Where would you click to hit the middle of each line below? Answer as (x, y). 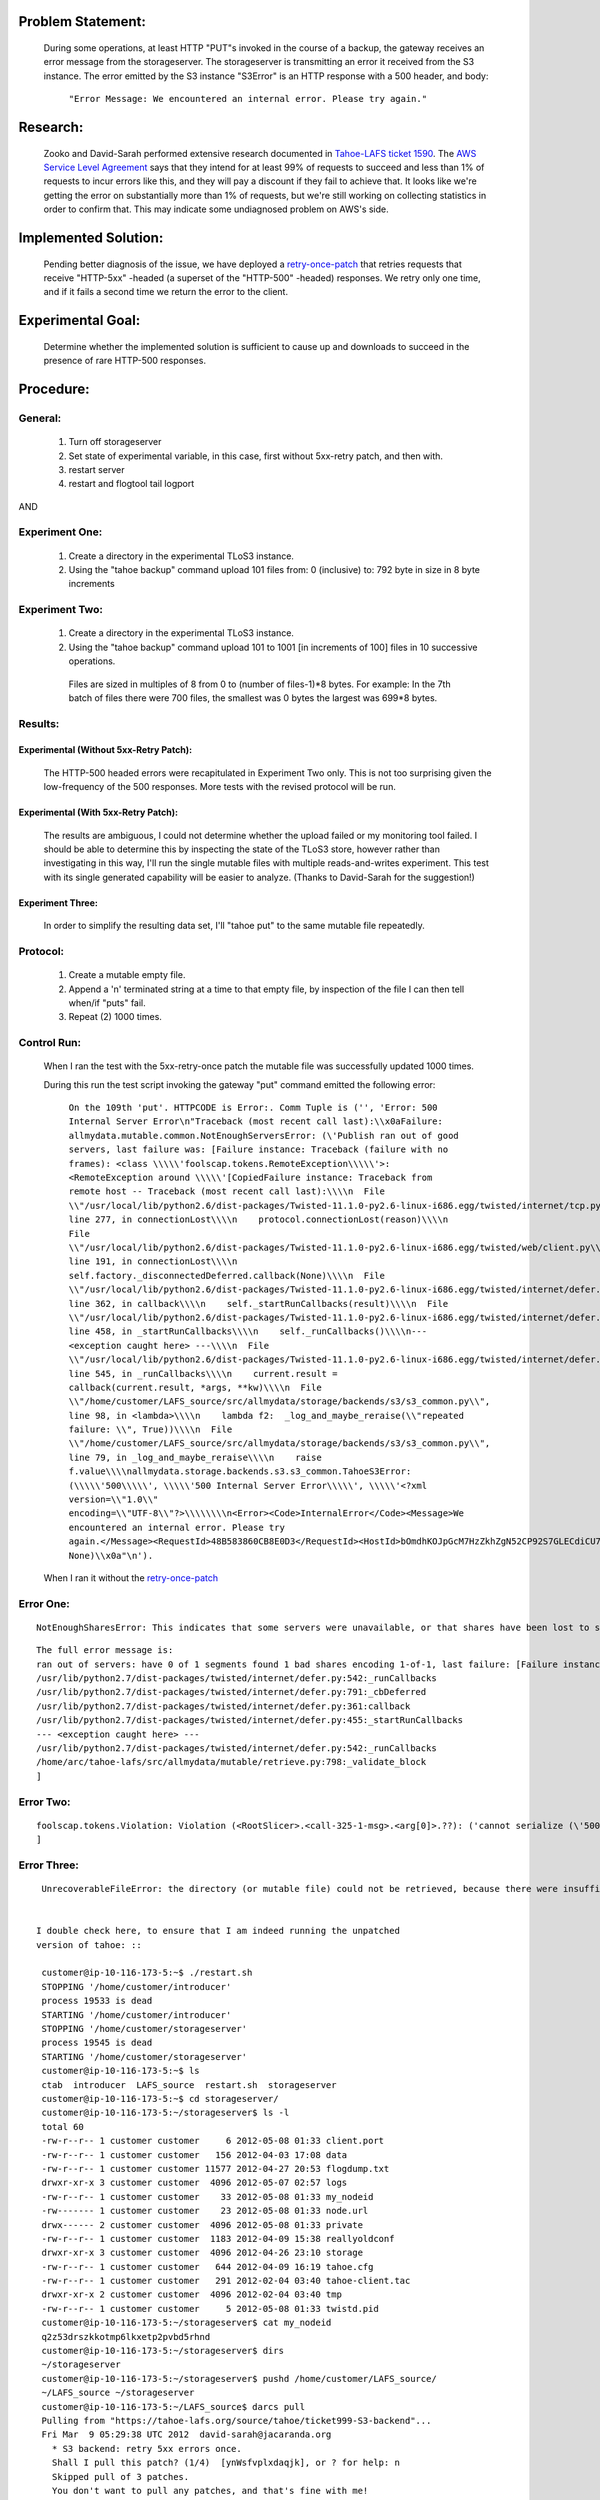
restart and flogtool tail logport (131, 484)
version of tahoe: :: (89, 1944)
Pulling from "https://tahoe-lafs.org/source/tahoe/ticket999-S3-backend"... (236, 2420)
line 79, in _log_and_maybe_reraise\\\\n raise (195, 1457)
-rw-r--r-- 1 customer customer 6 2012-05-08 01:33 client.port (213, 2141)
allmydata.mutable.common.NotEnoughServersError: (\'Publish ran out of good (263, 1135)
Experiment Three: (58, 902)
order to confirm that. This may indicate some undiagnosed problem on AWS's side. (216, 209)
